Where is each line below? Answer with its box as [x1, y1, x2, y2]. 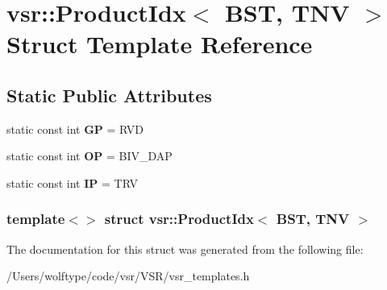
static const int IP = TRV [6, 174, 138, 191]
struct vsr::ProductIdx [104, 209, 254, 229]
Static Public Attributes [6, 82, 212, 107]
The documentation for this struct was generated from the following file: [6, 240, 364, 257]
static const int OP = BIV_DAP [6, 147, 173, 164]
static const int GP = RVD [6, 120, 144, 137]
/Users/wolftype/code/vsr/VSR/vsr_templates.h [6, 267, 250, 284]
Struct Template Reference [6, 27, 313, 60]
